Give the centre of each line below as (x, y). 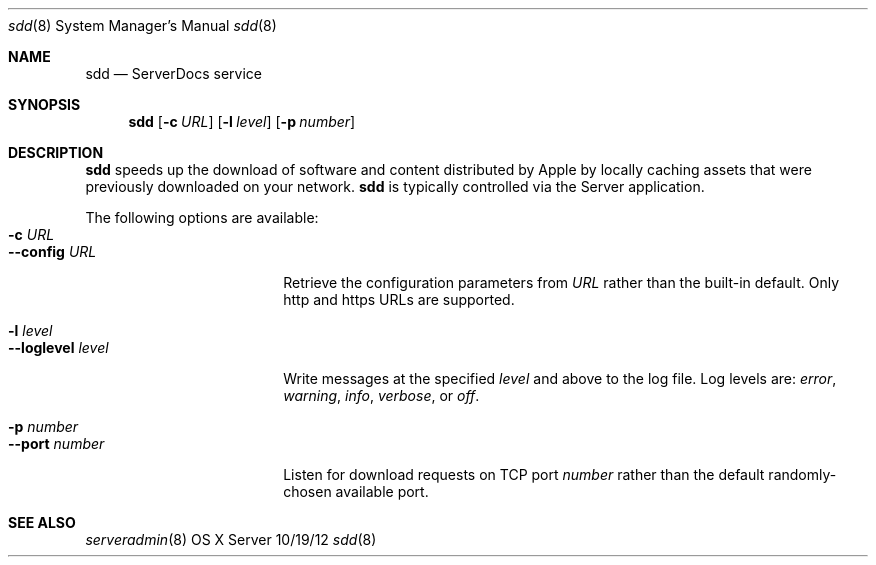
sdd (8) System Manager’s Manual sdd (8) (142, 25)
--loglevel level (58, 347)
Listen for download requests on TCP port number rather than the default (524, 474)
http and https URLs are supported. (399, 299)
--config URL (52, 251)
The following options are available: (202, 217)
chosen (307, 491)
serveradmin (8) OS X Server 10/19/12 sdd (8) (231, 539)
